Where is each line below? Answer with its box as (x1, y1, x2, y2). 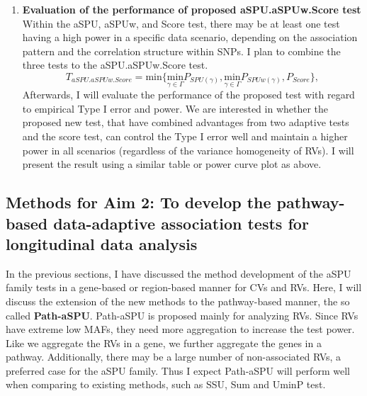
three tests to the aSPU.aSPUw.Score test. (22, 57, 208, 72)
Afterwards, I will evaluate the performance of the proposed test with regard (22, 87, 355, 102)
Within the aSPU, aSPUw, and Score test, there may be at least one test (22, 16, 340, 30)
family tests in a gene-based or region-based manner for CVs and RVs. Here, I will (6, 280, 362, 295)
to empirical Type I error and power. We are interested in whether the (22, 101, 329, 115)
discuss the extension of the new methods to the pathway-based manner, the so (6, 293, 350, 308)
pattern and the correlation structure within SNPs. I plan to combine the (22, 43, 341, 58)
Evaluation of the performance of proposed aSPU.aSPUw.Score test (22, 2, 361, 16)
